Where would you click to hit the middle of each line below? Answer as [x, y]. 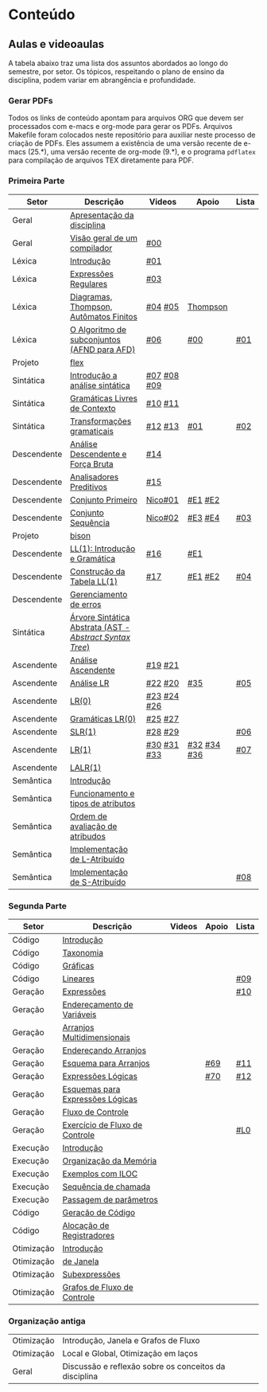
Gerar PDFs [31, 100]
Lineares [79, 979]
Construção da [98, 571]
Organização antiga [47, 1321]
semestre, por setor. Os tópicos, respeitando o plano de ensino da [116, 72]
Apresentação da [102, 215]
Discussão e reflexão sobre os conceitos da [144, 1367]
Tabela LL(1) [94, 581]
